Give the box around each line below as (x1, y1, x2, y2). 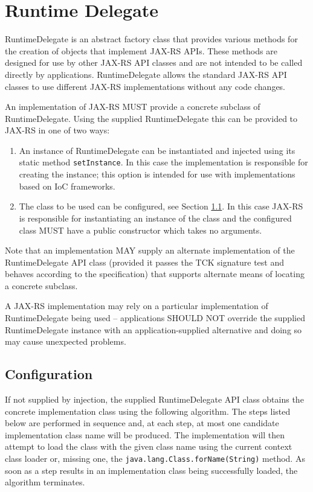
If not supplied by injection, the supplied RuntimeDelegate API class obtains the (5, 393, 304, 406)
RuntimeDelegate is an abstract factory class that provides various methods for (5, 33, 298, 45)
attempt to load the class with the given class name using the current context (5, 440, 292, 453)
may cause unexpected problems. (5, 335, 126, 348)
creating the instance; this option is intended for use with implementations (19, 168, 295, 181)
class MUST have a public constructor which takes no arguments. (19, 223, 262, 236)
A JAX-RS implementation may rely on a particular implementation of (5, 299, 268, 312)
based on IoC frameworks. (19, 179, 115, 192)
